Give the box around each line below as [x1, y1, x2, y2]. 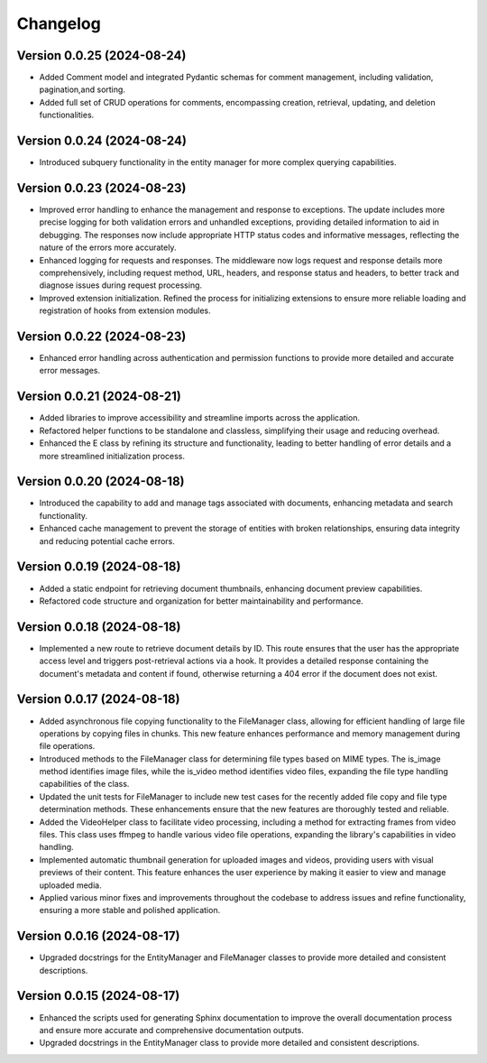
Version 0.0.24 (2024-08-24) [16, 134, 187, 149]
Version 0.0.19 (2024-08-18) [16, 559, 181, 575]
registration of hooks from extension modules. [39, 305, 211, 316]
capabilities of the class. [39, 779, 130, 790]
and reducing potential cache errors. [39, 535, 176, 546]
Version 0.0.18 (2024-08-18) [16, 619, 181, 634]
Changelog [16, 14, 101, 33]
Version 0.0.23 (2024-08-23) [16, 180, 187, 196]
